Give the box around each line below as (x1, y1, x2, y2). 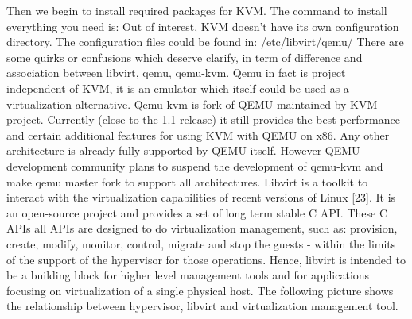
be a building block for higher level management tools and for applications (6, 267, 370, 283)
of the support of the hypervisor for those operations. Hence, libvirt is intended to (6, 251, 406, 267)
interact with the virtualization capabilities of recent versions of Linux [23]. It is (6, 189, 396, 206)
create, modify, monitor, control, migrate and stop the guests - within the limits (6, 235, 396, 252)
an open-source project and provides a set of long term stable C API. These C (6, 204, 388, 221)
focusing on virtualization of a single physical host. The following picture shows (6, 282, 394, 298)
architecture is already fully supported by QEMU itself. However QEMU (6, 142, 360, 159)
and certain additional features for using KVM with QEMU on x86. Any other (6, 126, 390, 143)
